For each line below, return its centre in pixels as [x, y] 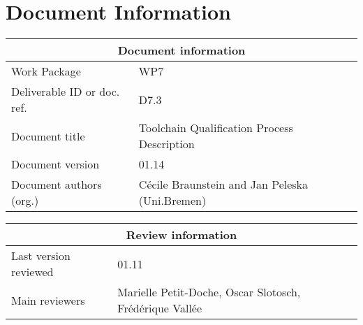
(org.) [25, 201]
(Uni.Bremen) [172, 201]
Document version [55, 164]
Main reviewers [48, 300]
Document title [48, 136]
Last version [41, 256]
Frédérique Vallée [160, 308]
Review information [181, 235]
